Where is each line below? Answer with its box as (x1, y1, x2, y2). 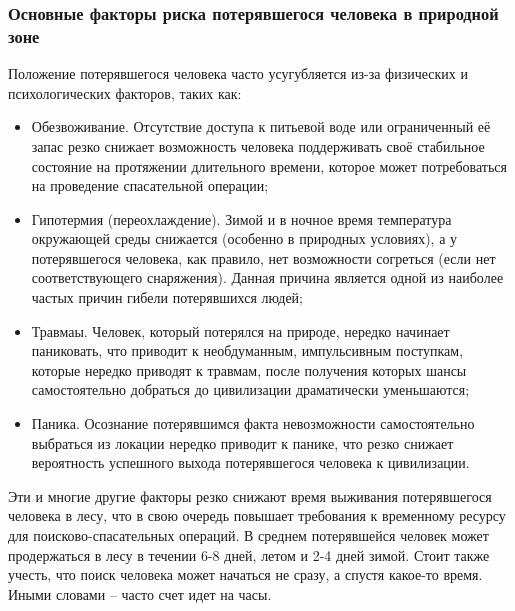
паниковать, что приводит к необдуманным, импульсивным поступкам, (31, 340, 464, 361)
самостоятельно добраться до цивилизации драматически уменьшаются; (31, 379, 470, 400)
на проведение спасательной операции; (31, 175, 269, 196)
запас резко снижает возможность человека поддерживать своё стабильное (31, 135, 485, 156)
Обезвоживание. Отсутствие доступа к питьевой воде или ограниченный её (31, 116, 491, 137)
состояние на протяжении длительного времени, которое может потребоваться (31, 155, 507, 176)
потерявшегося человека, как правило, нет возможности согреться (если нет (31, 247, 496, 268)
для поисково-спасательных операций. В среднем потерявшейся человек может (8, 525, 489, 546)
